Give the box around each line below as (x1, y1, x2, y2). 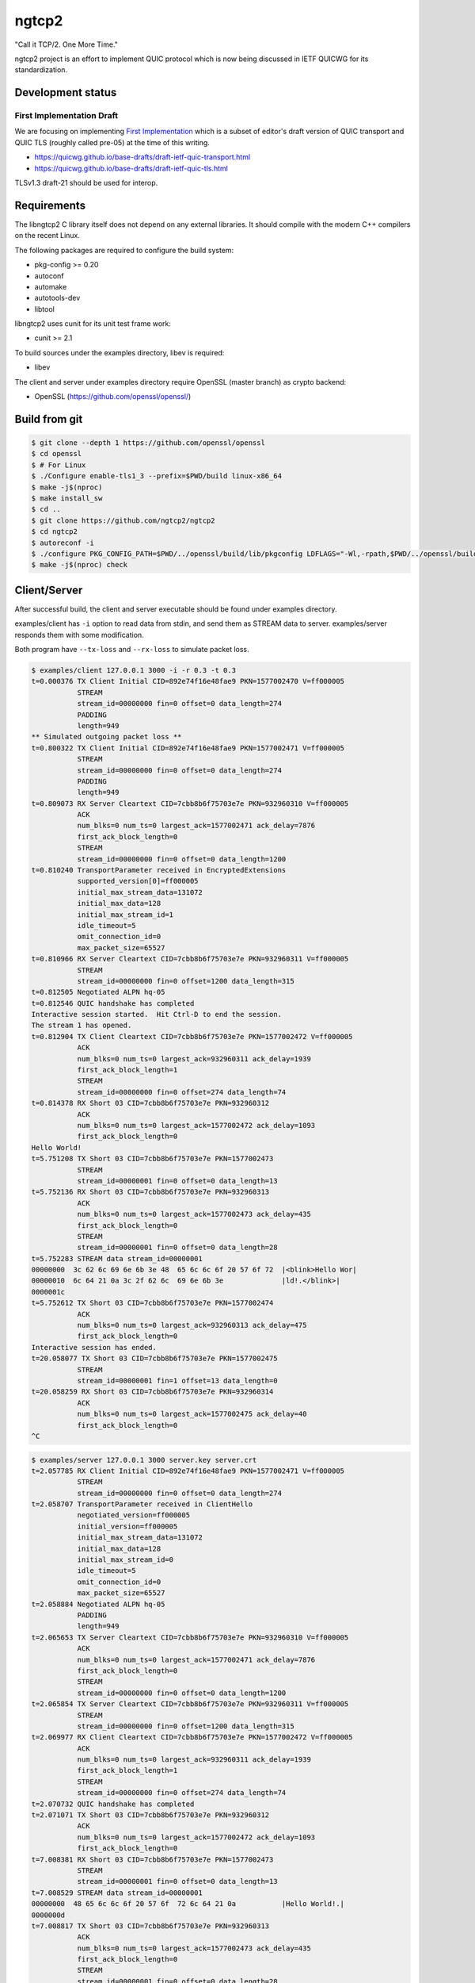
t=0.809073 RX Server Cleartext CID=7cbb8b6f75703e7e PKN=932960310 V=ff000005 (31, 799, 349, 808)
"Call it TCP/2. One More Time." (14, 40, 119, 49)
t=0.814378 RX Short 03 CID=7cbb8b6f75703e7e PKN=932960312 (31, 1099, 270, 1108)
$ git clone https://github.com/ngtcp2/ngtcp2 (31, 516, 215, 525)
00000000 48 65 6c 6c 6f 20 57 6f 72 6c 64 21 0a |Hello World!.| (31, 1900, 344, 1908)
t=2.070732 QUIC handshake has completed (31, 1799, 195, 1808)
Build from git (14, 412, 83, 426)
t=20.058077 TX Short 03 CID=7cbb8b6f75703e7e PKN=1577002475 (31, 1354, 278, 1364)
